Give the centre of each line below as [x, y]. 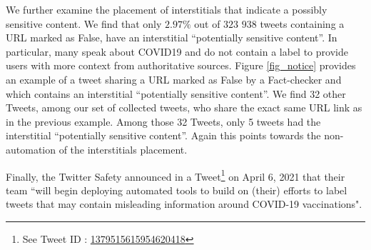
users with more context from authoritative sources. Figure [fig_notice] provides [181, 65]
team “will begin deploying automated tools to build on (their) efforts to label [177, 190]
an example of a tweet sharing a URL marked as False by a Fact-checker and [174, 79]
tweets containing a [302, 23]
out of [207, 23]
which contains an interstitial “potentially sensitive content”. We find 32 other [176, 93]
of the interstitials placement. [123, 149]
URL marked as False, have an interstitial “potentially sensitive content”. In [172, 37]
